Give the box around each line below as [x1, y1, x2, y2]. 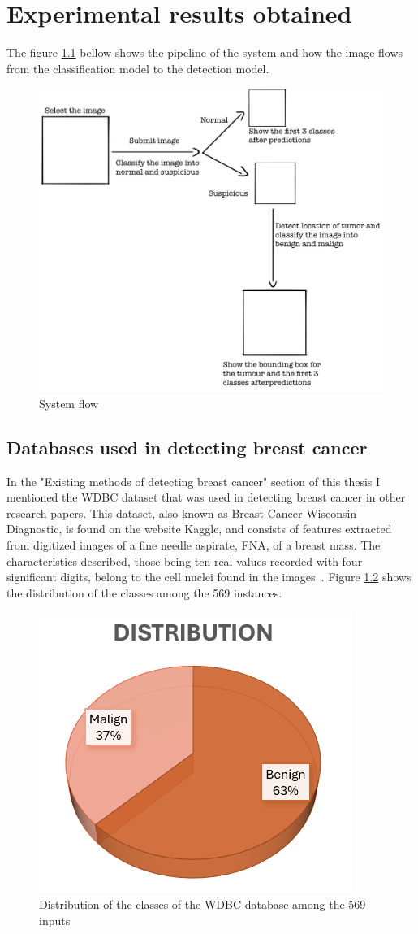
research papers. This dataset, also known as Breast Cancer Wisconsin [6, 504, 357, 521]
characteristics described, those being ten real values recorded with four [6, 552, 363, 569]
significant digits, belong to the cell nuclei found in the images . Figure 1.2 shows [6, 568, 412, 585]
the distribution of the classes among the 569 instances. [6, 584, 282, 601]
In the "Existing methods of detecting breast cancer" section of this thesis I [6, 472, 381, 489]
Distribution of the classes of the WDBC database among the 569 [39, 895, 366, 912]
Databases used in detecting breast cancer [6, 434, 368, 459]
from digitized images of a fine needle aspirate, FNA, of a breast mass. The [6, 536, 381, 553]
